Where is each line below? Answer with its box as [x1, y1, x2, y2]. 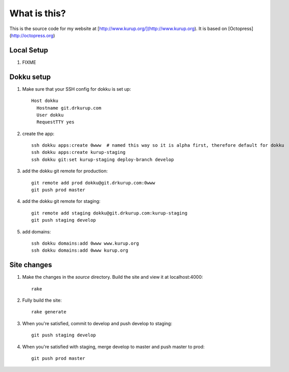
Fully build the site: [22, 297, 62, 303]
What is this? [9, 8, 66, 19]
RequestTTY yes [36, 119, 75, 125]
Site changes [9, 260, 52, 270]
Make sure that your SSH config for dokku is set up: [22, 86, 131, 92]
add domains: [22, 228, 51, 234]
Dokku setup [9, 72, 51, 81]
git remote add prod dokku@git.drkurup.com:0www [31, 180, 155, 185]
